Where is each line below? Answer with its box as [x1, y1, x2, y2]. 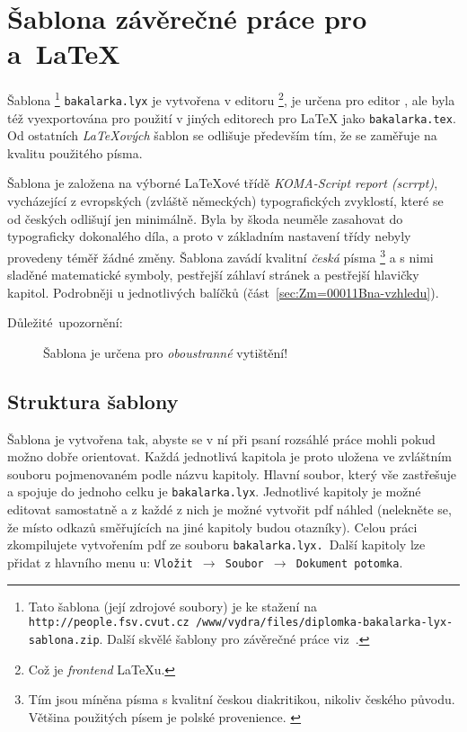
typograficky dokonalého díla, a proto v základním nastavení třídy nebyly [7, 227, 411, 245]
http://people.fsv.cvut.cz [28, 616, 189, 629]
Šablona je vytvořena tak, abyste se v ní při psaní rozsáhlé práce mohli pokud [7, 429, 436, 448]
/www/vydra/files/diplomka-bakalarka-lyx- [195, 616, 454, 629]
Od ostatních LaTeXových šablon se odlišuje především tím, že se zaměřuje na [7, 126, 437, 145]
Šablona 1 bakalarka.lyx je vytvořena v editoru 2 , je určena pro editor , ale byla [7, 88, 455, 109]
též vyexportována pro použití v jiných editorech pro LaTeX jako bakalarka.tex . [7, 108, 456, 127]
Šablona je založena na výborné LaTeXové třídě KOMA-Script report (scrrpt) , [7, 174, 438, 192]
